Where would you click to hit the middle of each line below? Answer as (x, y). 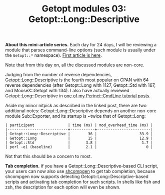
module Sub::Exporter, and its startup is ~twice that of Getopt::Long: (75, 116)
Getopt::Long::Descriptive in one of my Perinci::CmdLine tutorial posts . (78, 96)
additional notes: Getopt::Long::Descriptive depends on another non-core (81, 111)
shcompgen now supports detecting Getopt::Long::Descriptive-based (77, 177)
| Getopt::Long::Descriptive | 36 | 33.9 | (79, 134)
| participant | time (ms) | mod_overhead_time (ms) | (79, 125)
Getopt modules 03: (84, 9)
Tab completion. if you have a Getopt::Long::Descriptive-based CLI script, (82, 166)
